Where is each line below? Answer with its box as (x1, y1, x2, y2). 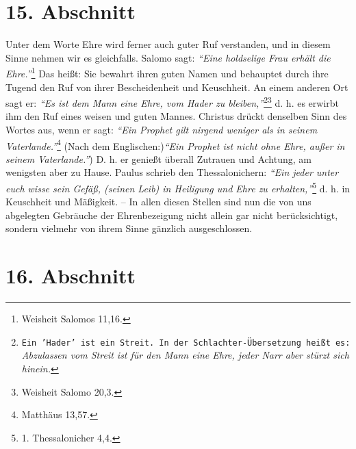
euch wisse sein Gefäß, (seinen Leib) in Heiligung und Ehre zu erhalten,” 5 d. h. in (5, 179, 351, 195)
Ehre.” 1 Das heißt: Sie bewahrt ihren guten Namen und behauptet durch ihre (5, 64, 329, 80)
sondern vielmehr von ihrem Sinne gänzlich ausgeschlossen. (5, 221, 253, 235)
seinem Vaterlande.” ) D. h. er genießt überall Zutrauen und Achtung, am (5, 151, 311, 166)
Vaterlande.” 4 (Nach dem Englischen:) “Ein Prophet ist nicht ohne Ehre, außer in (5, 136, 345, 153)
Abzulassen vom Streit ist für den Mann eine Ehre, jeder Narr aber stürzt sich (21, 348, 349, 362)
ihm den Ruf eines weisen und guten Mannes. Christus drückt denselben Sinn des (5, 109, 347, 123)
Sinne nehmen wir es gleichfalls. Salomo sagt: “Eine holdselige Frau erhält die (5, 50, 331, 64)
